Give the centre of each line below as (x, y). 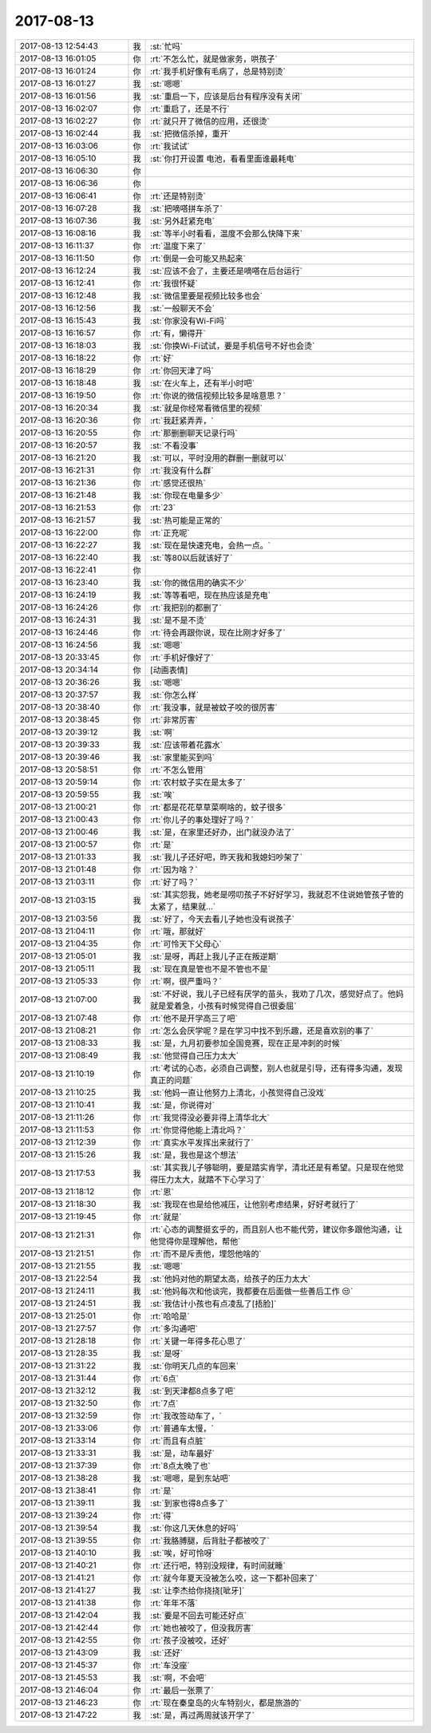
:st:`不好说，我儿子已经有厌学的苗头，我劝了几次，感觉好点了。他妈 (277, 994)
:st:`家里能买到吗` (183, 757)
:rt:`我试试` (170, 146)
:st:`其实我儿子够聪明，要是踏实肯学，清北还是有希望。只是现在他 (273, 1167)
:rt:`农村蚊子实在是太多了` (198, 782)
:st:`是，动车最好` (183, 1453)
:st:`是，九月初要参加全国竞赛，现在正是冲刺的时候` (247, 1043)
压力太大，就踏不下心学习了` (212, 1179)
